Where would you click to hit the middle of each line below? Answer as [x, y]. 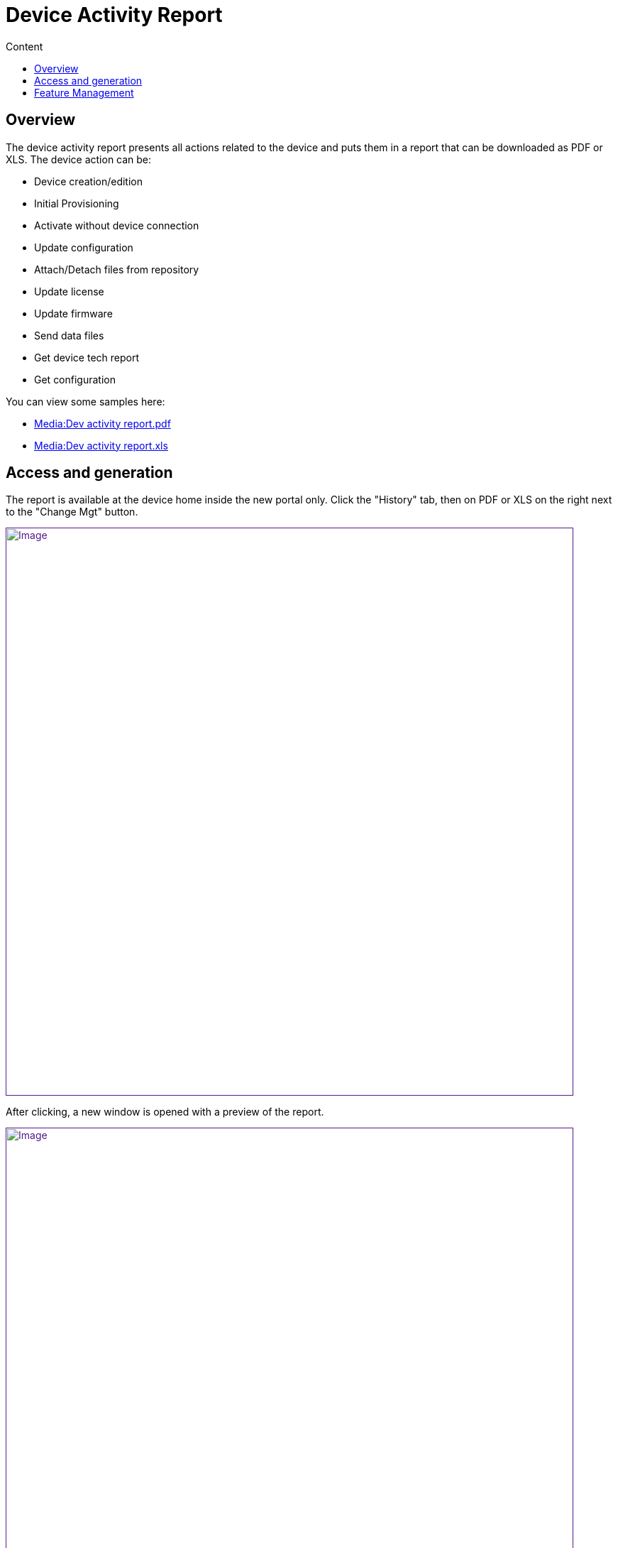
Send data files [69, 335]
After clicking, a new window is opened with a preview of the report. [165, 1112]
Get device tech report [87, 357]
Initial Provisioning [77, 203]
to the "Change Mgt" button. [72, 512]
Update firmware [73, 313]
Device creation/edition [88, 181]
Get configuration [75, 379]
